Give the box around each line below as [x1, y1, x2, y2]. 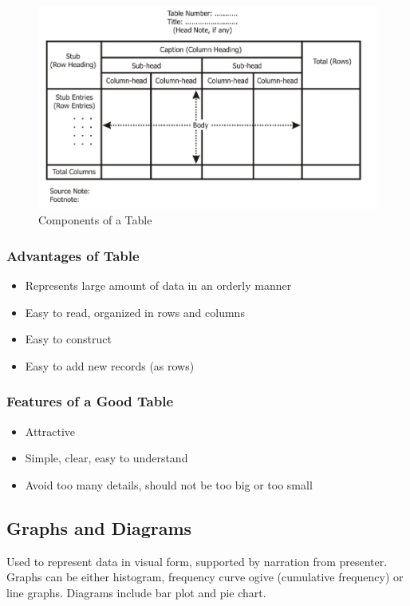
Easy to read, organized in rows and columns [25, 303, 245, 320]
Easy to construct [25, 331, 112, 347]
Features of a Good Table [6, 391, 174, 411]
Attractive [25, 422, 76, 439]
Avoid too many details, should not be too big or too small [25, 476, 313, 493]
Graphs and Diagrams [6, 515, 192, 540]
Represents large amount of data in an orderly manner [25, 277, 292, 294]
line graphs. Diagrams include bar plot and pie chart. [6, 584, 266, 600]
